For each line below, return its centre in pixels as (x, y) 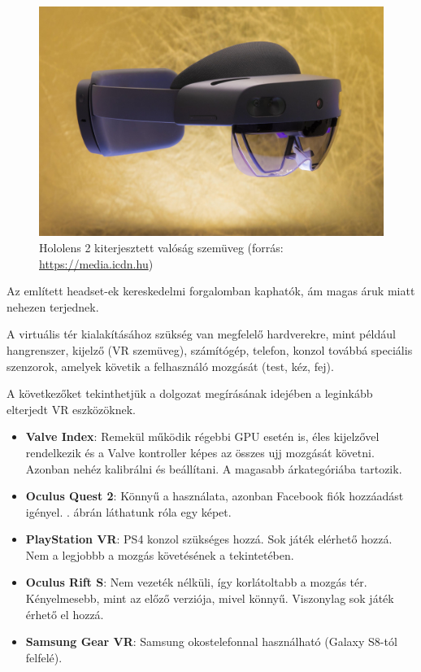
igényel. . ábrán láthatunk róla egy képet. (128, 511)
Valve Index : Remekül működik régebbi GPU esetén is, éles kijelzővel (202, 436)
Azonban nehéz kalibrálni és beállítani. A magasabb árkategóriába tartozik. (214, 468)
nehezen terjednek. (53, 306)
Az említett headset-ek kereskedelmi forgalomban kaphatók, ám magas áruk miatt (211, 291)
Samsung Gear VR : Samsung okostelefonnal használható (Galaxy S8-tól (211, 641)
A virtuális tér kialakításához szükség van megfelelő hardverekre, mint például (201, 334)
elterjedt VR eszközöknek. (71, 409)
